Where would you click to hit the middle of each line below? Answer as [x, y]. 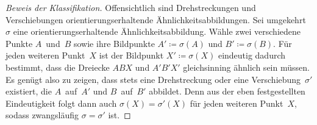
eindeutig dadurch [252, 55]
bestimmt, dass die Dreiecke [58, 67]
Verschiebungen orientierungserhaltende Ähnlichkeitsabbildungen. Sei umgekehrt [156, 19]
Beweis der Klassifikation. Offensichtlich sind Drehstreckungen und [131, 7]
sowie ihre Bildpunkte [114, 43]
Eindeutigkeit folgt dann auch [61, 103]
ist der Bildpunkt [131, 55]
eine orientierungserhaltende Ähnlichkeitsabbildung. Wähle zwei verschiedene [157, 31]
